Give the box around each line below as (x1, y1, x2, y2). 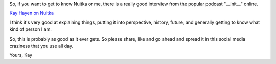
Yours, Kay (9, 52, 33, 58)
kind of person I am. (9, 26, 52, 33)
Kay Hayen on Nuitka (9, 10, 54, 16)
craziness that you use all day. (9, 43, 74, 49)
